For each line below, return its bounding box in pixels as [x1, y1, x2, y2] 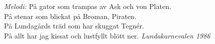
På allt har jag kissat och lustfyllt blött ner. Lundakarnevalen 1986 [4, 30, 210, 40]
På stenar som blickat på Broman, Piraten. [4, 10, 137, 21]
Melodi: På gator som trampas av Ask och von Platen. [4, 1, 171, 11]
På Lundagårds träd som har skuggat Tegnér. [4, 20, 144, 31]
